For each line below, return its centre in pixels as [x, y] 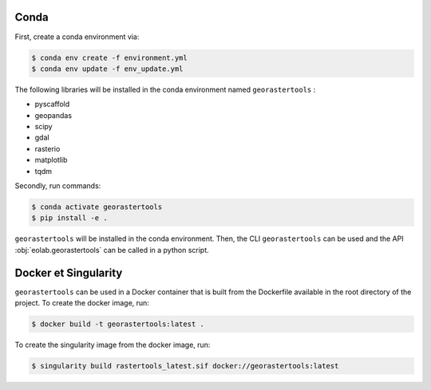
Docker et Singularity [69, 272]
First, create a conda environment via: [77, 37]
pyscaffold [52, 104]
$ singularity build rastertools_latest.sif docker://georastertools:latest [185, 366]
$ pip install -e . [69, 218]
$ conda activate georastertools [97, 207]
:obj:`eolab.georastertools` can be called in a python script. [112, 250]
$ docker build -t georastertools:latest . [118, 324]
